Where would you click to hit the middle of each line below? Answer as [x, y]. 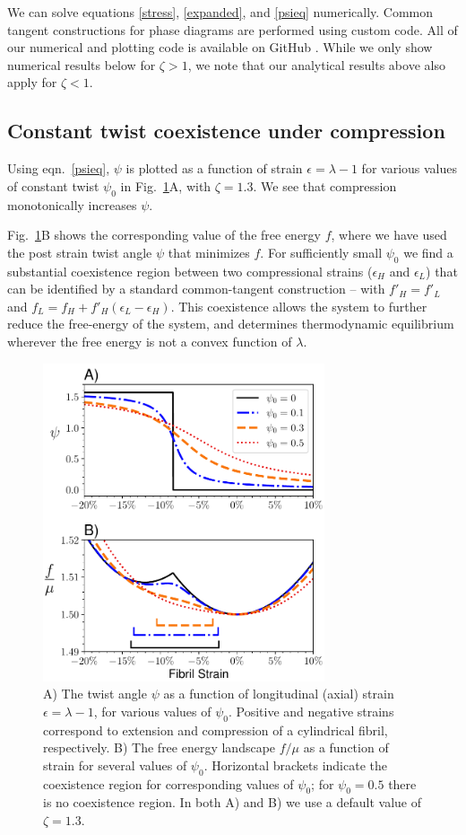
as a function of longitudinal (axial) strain [279, 694]
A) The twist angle [95, 694]
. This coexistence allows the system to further [299, 306]
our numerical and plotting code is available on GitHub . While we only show [220, 47]
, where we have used [389, 235]
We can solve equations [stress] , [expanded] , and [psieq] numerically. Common [220, 12]
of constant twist [53, 185]
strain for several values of [115, 765]
